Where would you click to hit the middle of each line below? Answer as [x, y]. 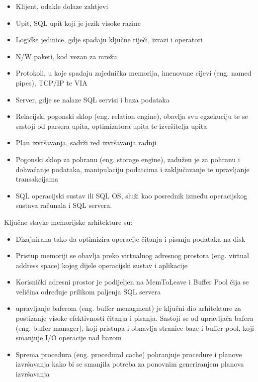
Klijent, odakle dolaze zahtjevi [62, 6]
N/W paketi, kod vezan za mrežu [66, 56]
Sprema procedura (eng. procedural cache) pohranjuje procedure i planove [129, 354]
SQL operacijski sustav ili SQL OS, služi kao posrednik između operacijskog [131, 195]
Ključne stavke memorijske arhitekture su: [68, 222]
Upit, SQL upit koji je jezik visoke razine [78, 23]
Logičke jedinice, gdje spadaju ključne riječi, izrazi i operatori [109, 40]
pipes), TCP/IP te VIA [51, 82]
